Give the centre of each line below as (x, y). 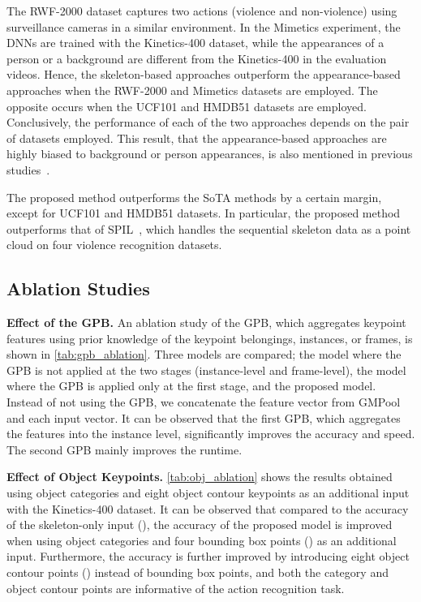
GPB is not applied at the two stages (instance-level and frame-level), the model (206, 370)
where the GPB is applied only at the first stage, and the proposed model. (191, 386)
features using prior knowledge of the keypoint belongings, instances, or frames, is (210, 338)
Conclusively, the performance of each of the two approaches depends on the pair (208, 122)
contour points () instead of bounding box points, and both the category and (198, 572)
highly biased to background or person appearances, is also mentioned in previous (210, 154)
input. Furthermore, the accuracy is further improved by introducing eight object (208, 556)
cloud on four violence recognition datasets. (114, 245)
